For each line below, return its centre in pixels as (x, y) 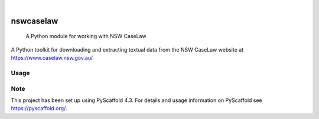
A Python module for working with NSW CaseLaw (86, 36)
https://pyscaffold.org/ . (39, 108)
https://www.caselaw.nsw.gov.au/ (52, 58)
